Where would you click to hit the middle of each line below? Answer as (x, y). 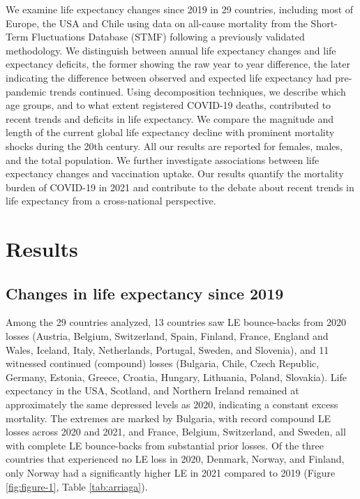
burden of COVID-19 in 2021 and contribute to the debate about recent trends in (180, 187)
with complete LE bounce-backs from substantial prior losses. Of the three (165, 445)
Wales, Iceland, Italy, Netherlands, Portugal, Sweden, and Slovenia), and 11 (167, 349)
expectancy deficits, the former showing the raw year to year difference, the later (178, 64)
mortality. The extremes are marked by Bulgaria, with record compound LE (168, 418)
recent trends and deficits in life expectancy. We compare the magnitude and (170, 118)
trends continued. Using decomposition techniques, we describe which (197, 91)
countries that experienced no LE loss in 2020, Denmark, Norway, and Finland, (175, 459)
